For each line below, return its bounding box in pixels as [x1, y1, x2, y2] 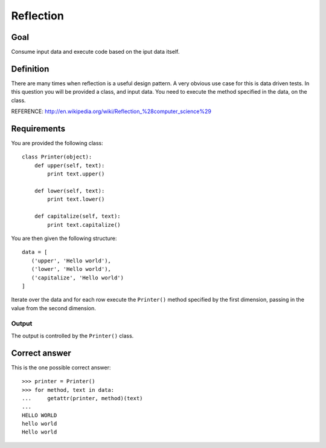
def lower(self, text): [34, 187, 105, 194]
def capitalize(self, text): [34, 213, 121, 220]
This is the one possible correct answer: [11, 363, 111, 371]
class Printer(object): [22, 154, 92, 160]
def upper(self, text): [34, 162, 105, 169]
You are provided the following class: [11, 140, 104, 147]
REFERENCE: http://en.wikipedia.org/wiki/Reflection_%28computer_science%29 [11, 108, 211, 115]
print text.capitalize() [47, 221, 121, 228]
